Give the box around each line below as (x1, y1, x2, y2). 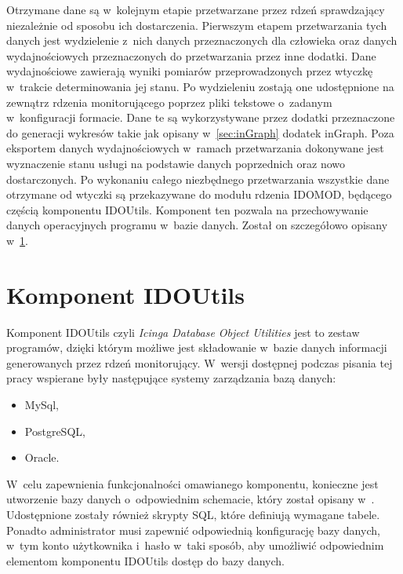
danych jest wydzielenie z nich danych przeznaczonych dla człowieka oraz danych (6, 32, 398, 49)
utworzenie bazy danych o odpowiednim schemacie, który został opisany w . (6, 491, 375, 507)
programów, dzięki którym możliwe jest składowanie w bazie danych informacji (6, 339, 387, 356)
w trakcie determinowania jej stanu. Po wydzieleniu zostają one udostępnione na (6, 78, 394, 94)
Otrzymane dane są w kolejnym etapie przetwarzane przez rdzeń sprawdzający (6, 2, 385, 17)
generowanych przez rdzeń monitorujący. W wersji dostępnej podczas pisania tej (6, 354, 393, 371)
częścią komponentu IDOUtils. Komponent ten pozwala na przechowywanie (6, 201, 369, 218)
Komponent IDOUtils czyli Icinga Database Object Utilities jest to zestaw (6, 324, 360, 340)
